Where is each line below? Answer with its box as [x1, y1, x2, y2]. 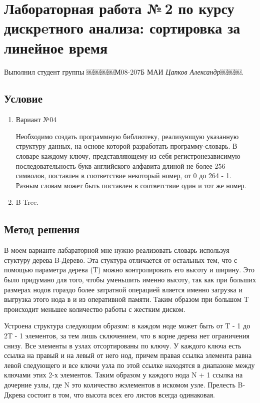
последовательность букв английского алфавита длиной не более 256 [15, 160, 225, 171]
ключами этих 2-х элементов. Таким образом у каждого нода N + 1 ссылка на [4, 369, 243, 380]
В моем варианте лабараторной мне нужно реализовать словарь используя [4, 245, 229, 255]
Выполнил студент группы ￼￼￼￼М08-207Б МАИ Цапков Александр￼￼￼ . [4, 66, 243, 77]
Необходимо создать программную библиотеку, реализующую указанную [15, 131, 239, 141]
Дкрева [4, 389, 25, 399]
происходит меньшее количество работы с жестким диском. [4, 303, 185, 314]
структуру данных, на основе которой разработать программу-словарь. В [15, 141, 237, 151]
